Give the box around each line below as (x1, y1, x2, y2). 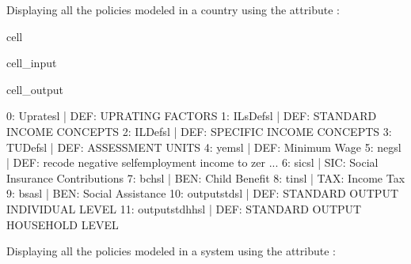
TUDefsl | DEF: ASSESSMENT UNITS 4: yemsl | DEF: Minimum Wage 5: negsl (6, 138, 401, 155)
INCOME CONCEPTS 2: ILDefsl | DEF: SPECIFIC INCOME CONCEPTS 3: (6, 123, 392, 139)
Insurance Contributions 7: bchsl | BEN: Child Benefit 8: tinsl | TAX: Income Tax (6, 169, 405, 186)
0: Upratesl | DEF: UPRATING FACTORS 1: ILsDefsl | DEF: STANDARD (6, 107, 377, 124)
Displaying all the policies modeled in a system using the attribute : (6, 243, 336, 259)
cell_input (6, 55, 57, 71)
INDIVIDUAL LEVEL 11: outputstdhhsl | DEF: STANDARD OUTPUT (6, 200, 362, 217)
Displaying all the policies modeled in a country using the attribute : (6, 2, 340, 17)
